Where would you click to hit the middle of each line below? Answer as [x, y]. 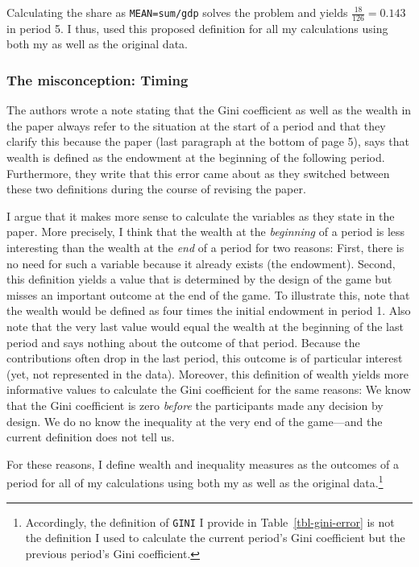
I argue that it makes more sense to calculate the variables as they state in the [201, 215]
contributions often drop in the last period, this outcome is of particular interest [205, 358]
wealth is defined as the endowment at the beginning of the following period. [196, 157]
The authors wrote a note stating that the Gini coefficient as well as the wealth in [209, 110]
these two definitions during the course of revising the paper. [156, 189]
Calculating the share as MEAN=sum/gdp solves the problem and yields [177, 12]
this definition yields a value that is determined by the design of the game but [199, 279]
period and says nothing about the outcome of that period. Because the [183, 342]
